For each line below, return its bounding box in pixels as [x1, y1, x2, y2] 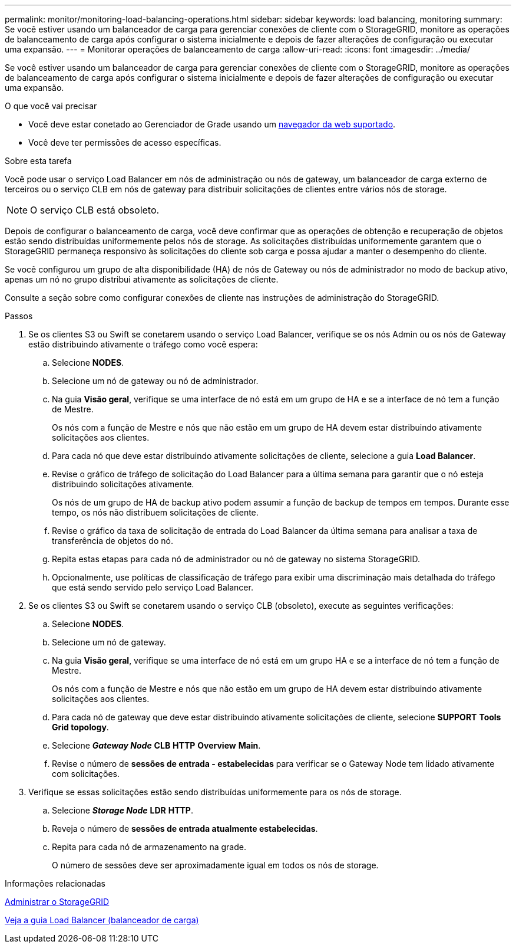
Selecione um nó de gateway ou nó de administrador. [52, 376, 259, 386]
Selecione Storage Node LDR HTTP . [52, 805, 193, 815]
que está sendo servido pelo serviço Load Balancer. [52, 582, 253, 592]
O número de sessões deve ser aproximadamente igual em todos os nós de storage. [52, 860, 379, 870]
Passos [5, 311, 33, 321]
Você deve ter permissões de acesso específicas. [28, 137, 221, 147]
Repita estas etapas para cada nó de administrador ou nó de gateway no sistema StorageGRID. [52, 554, 421, 564]
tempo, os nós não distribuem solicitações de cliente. [52, 507, 259, 517]
